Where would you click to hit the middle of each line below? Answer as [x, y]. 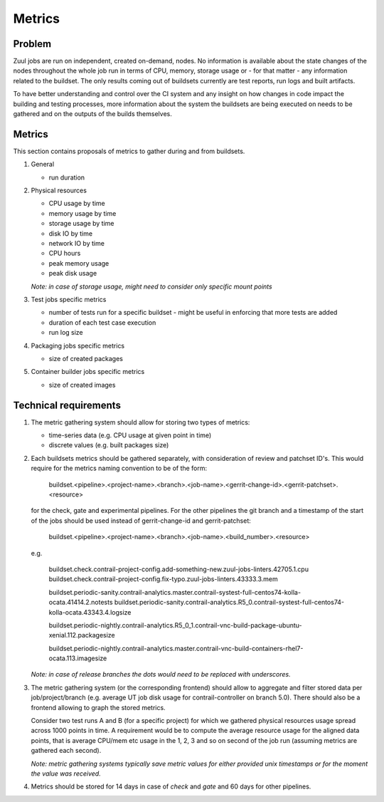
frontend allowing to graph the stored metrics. [98, 707]
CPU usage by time [77, 204]
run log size [66, 333]
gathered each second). [66, 751]
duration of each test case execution [102, 322]
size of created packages [86, 358]
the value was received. [66, 774]
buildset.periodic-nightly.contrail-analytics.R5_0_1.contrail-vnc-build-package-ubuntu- [175, 625]
